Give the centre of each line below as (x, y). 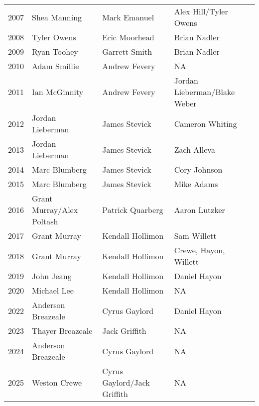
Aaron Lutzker (199, 210)
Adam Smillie (56, 66)
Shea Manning (57, 17)
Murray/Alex (55, 210)
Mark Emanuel (128, 17)
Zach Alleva (194, 149)
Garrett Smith (127, 51)
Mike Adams (196, 184)
